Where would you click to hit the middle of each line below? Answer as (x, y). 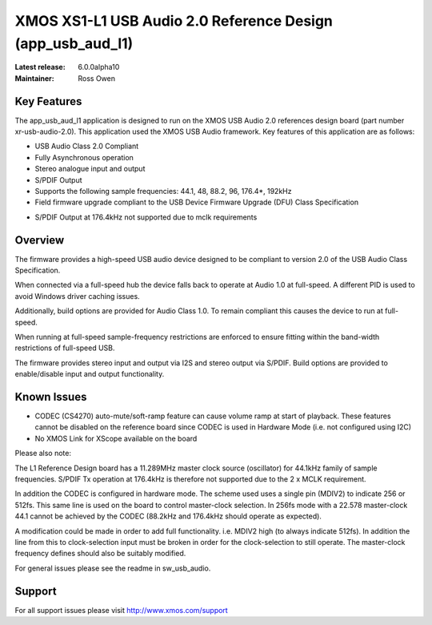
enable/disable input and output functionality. (90, 374)
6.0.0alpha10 (99, 67)
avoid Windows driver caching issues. (77, 296)
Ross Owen (97, 78)
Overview (40, 240)
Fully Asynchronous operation (84, 157)
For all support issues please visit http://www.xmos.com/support (121, 610)
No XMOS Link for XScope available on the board (116, 438)
